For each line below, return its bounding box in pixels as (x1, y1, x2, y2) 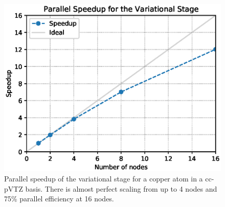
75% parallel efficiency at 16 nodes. (4, 193, 114, 204)
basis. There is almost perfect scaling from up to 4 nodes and (25, 183, 217, 194)
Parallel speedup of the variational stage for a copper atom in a (4, 173, 203, 183)
